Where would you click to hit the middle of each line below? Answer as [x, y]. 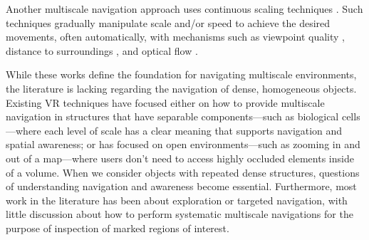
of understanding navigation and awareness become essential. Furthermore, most [181, 186]
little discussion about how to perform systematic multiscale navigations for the [180, 214]
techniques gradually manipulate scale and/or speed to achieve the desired [168, 22]
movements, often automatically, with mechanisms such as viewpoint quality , [175, 37]
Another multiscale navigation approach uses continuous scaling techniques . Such [184, 9]
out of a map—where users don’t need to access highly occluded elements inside [180, 158]
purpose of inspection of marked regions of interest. [118, 228]
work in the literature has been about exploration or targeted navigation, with [177, 200]
